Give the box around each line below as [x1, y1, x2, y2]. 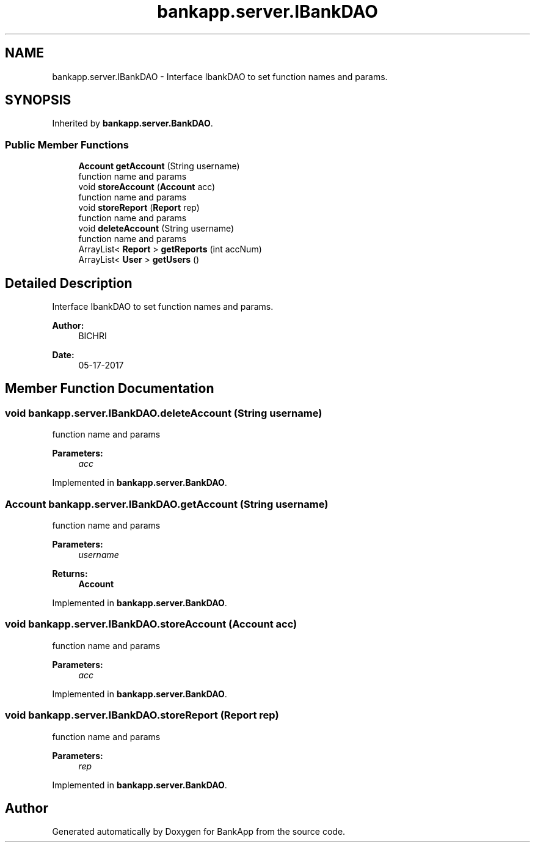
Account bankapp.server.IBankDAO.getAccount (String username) [5, 497, 329, 510]
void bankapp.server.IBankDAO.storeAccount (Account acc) [5, 618, 297, 631]
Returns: [52, 568, 88, 579]
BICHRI [78, 331, 107, 342]
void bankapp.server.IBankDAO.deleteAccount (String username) [5, 406, 322, 419]
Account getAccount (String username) [78, 161, 240, 172]
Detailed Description [5, 275, 133, 291]
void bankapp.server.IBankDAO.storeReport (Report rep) [5, 709, 279, 722]
